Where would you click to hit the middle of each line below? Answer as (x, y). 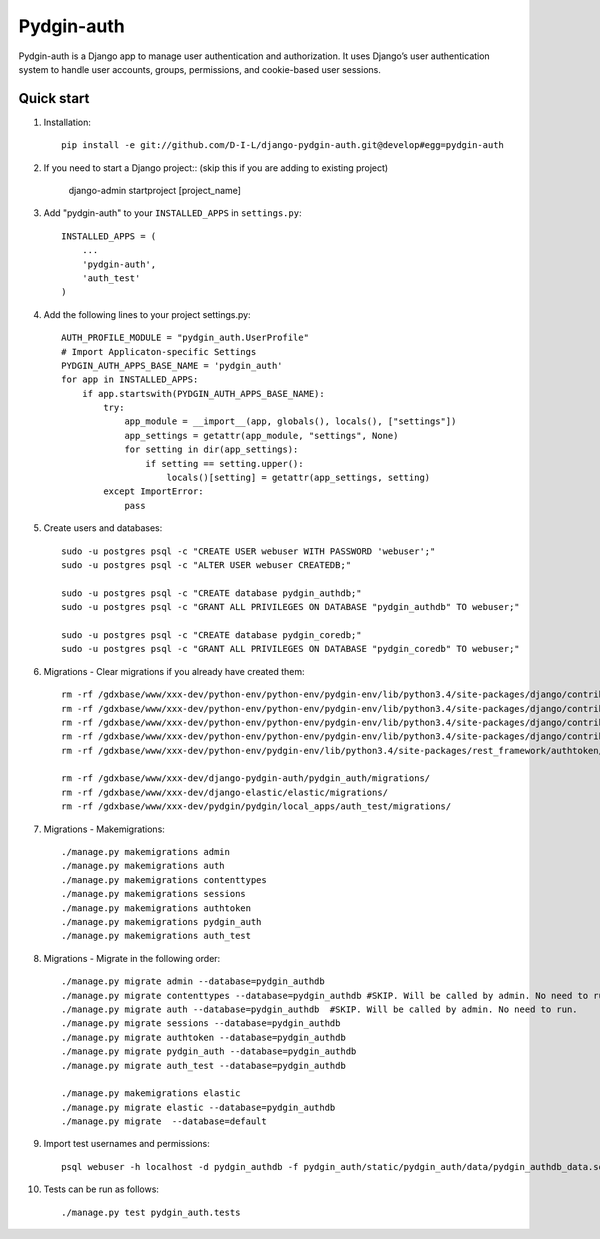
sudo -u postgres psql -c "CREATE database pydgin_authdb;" (211, 593)
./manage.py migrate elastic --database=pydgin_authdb (198, 1107)
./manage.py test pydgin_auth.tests (151, 1212)
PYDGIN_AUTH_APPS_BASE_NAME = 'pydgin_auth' (172, 365)
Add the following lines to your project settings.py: (147, 314)
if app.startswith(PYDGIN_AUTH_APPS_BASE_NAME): (203, 393)
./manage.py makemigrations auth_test (156, 936)
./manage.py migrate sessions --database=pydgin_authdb (201, 1023)
